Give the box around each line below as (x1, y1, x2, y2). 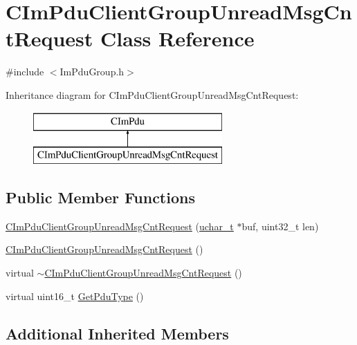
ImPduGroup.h (59, 64, 125, 79)
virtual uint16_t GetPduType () (6, 288, 144, 303)
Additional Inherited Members (6, 322, 229, 344)
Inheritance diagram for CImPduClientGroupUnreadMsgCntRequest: (6, 87, 299, 102)
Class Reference (100, 24, 255, 53)
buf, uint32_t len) (241, 218, 319, 233)
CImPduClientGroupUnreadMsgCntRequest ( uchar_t (6, 218, 234, 233)
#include (6, 64, 44, 79)
